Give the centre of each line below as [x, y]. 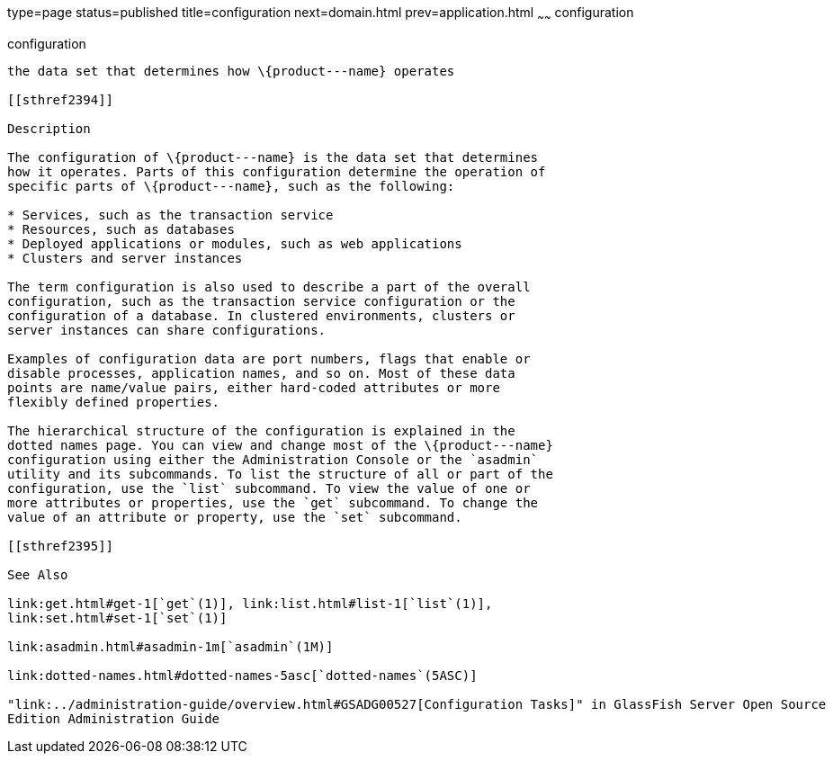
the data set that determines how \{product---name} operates [231, 71]
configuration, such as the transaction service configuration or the [261, 301]
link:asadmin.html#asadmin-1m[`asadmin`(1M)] [170, 646]
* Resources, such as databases [121, 229]
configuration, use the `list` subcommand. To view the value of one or [269, 488]
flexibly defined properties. [114, 402]
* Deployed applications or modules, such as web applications [235, 243]
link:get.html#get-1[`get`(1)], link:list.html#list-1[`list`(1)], [250, 603]
